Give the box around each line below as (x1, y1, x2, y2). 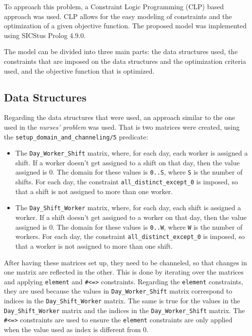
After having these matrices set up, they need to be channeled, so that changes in (4, 257, 247, 267)
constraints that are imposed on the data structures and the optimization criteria (4, 56, 246, 66)
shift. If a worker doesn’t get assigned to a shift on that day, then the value (15, 157, 240, 167)
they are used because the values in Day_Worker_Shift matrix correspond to (4, 286, 233, 296)
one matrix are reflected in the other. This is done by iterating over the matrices (4, 267, 244, 277)
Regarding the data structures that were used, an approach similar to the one (4, 112, 235, 122)
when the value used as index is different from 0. (4, 324, 149, 334)
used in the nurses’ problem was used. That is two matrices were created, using (4, 121, 240, 132)
